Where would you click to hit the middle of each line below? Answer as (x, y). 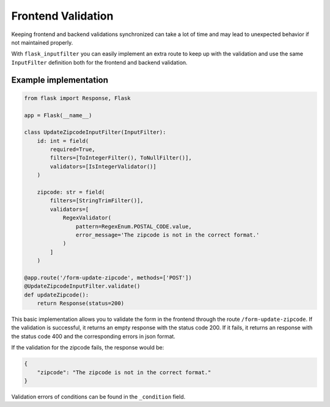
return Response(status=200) (81, 303)
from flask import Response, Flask (77, 98)
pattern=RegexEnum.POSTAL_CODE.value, (134, 226)
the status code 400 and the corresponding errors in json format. (93, 336)
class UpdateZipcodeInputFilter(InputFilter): (95, 132)
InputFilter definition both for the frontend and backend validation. (99, 62)
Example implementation (60, 80)
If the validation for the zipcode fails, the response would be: (88, 348)
